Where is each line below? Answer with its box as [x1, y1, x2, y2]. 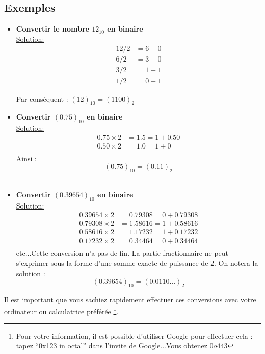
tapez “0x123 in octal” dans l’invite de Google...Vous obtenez [16, 340, 207, 351]
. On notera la [214, 257, 258, 268]
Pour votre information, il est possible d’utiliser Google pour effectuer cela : [16, 330, 253, 341]
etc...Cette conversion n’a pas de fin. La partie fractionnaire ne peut [16, 248, 229, 258]
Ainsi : [16, 153, 37, 163]
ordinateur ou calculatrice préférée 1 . [4, 304, 119, 316]
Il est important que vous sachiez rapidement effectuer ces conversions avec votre [4, 293, 256, 304]
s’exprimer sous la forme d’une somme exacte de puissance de [16, 257, 208, 268]
